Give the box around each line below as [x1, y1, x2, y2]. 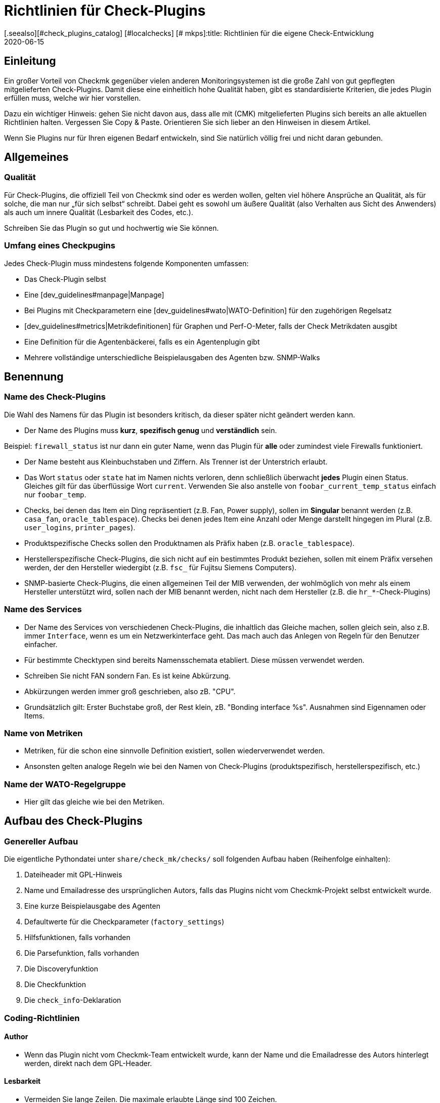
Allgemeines [4, 151, 69, 164]
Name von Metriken [4, 728, 83, 738]
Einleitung [4, 55, 56, 68]
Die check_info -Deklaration [24, 996, 121, 1005]
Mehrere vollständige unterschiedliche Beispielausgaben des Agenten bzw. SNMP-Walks [24, 353, 320, 362]
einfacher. [24, 640, 58, 649]
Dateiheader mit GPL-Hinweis [24, 870, 122, 879]
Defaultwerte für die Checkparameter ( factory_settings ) [24, 917, 225, 926]
